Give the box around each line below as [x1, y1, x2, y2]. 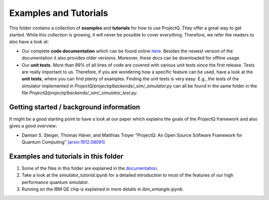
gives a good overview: [9, 123, 57, 129]
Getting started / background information [9, 103, 140, 111]
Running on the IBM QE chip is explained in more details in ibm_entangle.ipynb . [21, 186, 184, 192]
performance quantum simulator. [21, 179, 89, 185]
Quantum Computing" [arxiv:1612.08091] [21, 139, 105, 145]
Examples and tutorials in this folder [9, 152, 124, 161]
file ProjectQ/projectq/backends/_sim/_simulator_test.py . [21, 90, 138, 96]
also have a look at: [9, 39, 49, 45]
